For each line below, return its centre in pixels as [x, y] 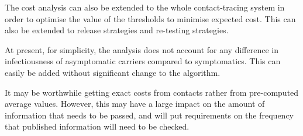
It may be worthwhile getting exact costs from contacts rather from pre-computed [152, 92]
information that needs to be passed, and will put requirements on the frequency [149, 115]
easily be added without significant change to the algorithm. [113, 72]
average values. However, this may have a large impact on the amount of [135, 104]
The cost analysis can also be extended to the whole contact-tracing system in [145, 7]
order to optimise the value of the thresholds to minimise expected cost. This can [150, 18]
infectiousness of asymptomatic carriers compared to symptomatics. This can [143, 61]
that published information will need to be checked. [97, 126]
